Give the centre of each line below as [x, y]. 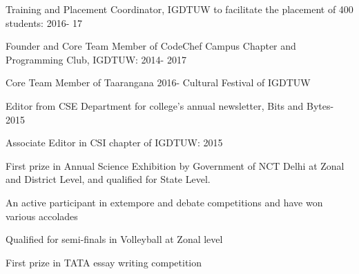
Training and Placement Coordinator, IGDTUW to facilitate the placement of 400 [179, 9]
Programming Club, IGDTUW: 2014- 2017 [96, 59]
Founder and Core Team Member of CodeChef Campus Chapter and [151, 46]
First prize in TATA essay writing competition [104, 262]
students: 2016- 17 [44, 22]
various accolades [42, 216]
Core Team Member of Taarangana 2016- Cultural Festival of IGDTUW [158, 82]
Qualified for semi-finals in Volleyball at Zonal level [114, 239]
